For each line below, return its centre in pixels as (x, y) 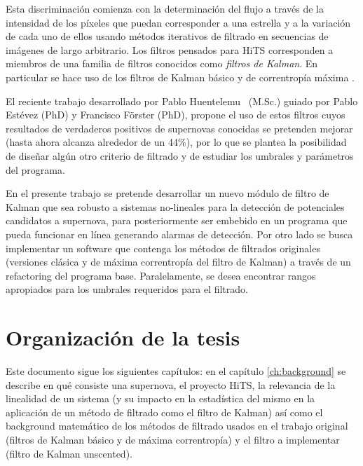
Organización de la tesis (123, 337)
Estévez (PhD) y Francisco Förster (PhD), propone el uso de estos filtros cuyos (176, 115)
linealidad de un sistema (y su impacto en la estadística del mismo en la (160, 398)
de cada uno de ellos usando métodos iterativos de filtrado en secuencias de (167, 36)
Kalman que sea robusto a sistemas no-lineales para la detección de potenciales (175, 206)
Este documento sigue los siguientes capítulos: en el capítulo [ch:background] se (176, 371)
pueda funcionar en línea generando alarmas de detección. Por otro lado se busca (179, 234)
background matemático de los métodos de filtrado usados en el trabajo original (177, 426)
